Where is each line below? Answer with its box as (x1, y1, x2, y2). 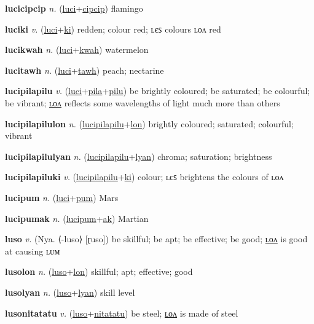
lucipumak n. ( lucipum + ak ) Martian (5, 211, 149, 224)
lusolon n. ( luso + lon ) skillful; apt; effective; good (5, 265, 193, 278)
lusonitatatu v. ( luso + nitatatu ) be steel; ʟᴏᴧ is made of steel (5, 306, 238, 319)
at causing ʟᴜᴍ (5, 244, 60, 257)
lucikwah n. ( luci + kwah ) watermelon (5, 43, 149, 56)
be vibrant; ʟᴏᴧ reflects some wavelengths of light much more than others (5, 96, 280, 109)
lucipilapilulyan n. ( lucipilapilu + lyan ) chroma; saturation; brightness (5, 149, 272, 162)
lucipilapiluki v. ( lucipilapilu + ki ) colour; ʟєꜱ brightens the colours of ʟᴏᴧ (5, 170, 284, 183)
